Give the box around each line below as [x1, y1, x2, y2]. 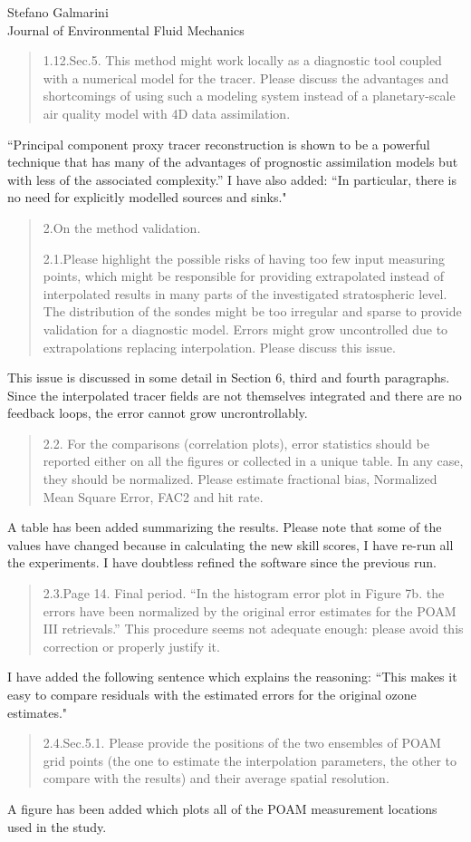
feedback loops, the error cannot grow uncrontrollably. [7, 403, 308, 422]
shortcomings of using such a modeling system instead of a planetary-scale [43, 86, 456, 105]
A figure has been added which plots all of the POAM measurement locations [7, 798, 437, 818]
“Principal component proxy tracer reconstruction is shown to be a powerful [7, 134, 430, 153]
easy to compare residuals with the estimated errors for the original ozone [7, 685, 417, 703]
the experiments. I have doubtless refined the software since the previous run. [7, 553, 437, 572]
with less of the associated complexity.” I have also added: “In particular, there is [7, 169, 457, 189]
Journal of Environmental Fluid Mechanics [7, 20, 245, 39]
